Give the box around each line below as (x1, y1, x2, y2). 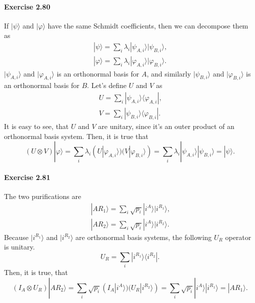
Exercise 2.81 (4, 171, 50, 182)
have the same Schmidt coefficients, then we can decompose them (47, 20, 248, 30)
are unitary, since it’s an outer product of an (98, 121, 234, 131)
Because (4, 231, 28, 242)
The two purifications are (4, 191, 81, 201)
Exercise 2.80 (4, 1, 50, 11)
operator (225, 231, 251, 242)
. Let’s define (87, 80, 126, 90)
